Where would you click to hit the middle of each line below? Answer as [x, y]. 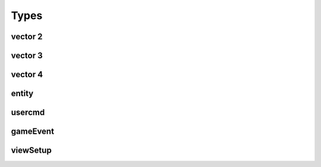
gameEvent [33, 132]
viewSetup [31, 151]
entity [22, 94]
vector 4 [27, 75]
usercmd [28, 113]
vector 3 [27, 56]
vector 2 [27, 37]
